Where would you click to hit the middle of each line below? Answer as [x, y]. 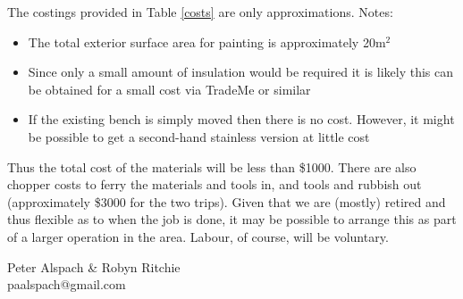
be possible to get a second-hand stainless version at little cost [199, 136]
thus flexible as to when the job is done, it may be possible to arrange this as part [232, 219]
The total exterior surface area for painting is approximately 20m [207, 42]
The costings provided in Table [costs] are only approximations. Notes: [200, 12]
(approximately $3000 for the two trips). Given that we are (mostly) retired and [227, 201]
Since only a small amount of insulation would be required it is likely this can [241, 72]
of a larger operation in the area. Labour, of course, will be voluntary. [198, 236]
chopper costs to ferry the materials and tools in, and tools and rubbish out [215, 184]
